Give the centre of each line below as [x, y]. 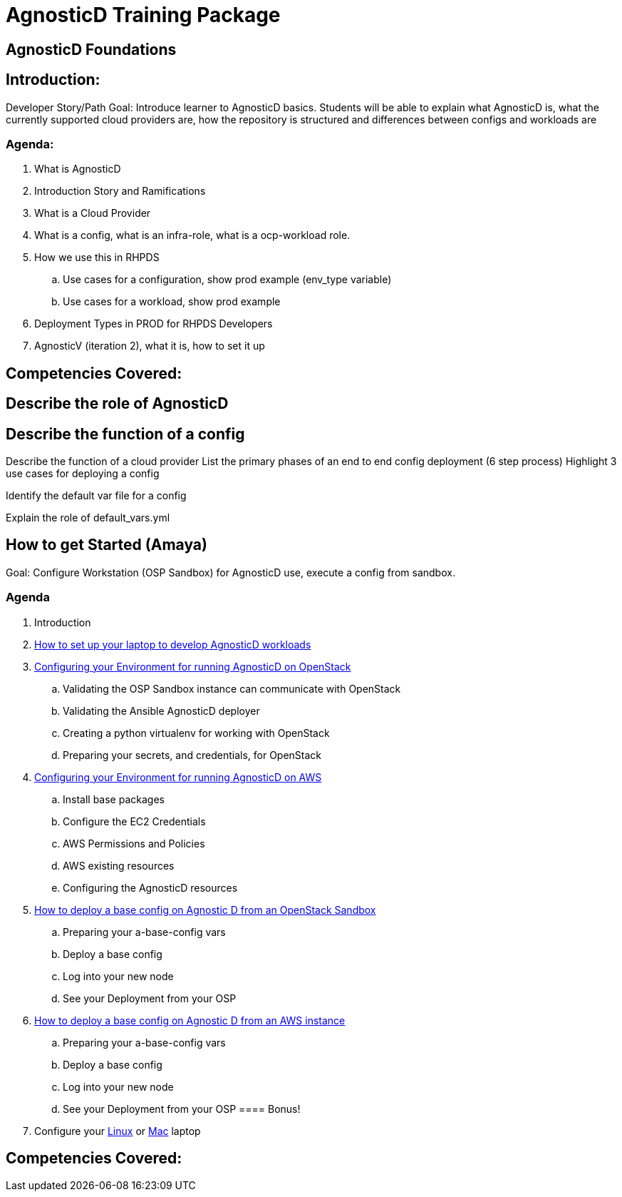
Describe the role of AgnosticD [117, 404]
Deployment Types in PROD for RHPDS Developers [154, 324]
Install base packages [114, 799]
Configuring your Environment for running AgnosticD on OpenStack [193, 666]
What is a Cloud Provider [93, 213]
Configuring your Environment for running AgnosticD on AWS [178, 777]
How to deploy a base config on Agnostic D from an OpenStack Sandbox [205, 910]
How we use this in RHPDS [97, 258]
